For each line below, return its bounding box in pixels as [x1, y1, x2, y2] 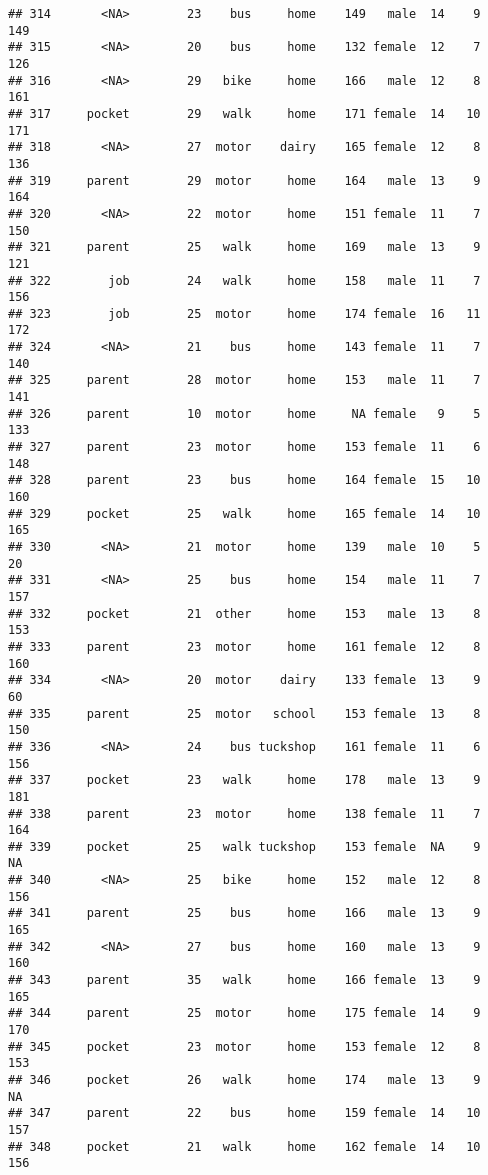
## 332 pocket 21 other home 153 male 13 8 [8, 606, 481, 621]
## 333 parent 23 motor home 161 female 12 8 [8, 639, 481, 654]
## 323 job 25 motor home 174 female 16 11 [8, 306, 481, 321]
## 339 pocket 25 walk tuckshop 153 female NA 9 [8, 839, 481, 854]
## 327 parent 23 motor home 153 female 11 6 [8, 440, 481, 455]
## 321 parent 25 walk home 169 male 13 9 [8, 240, 481, 255]
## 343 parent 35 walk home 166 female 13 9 [8, 973, 481, 988]
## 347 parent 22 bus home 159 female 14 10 [8, 1106, 481, 1121]
